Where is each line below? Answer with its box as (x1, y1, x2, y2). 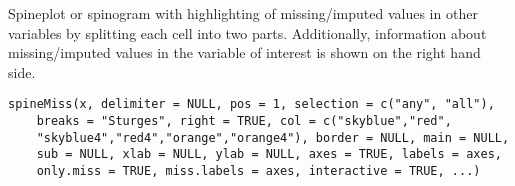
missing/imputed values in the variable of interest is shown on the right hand (8, 42, 481, 63)
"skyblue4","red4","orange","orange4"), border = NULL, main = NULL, (36, 130, 510, 145)
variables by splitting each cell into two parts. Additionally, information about (8, 22, 487, 43)
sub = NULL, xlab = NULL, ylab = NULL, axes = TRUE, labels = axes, (36, 147, 502, 162)
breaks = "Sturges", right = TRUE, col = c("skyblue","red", (36, 114, 452, 129)
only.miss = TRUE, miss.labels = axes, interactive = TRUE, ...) (36, 164, 481, 178)
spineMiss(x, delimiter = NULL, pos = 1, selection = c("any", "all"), (8, 97, 495, 112)
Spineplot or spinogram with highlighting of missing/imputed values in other (8, 3, 478, 23)
